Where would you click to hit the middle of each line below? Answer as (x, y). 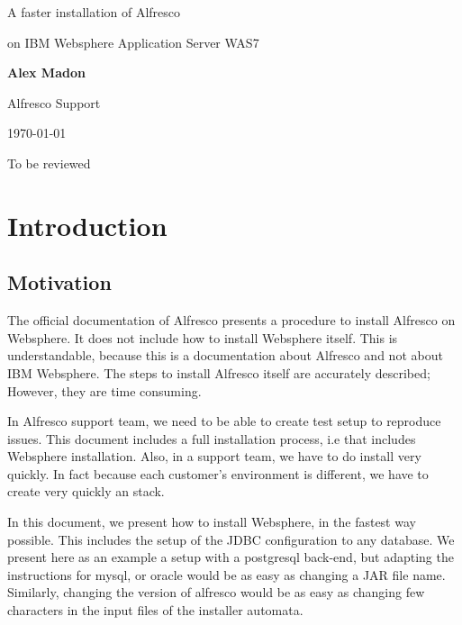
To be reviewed (49, 163)
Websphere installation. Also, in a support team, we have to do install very (214, 456)
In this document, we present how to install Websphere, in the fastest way (212, 522)
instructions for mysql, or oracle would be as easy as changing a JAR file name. (226, 574)
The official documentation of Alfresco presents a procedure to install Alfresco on (231, 320)
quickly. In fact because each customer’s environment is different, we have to (218, 473)
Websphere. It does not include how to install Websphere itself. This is (203, 337)
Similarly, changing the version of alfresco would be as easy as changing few (216, 592)
